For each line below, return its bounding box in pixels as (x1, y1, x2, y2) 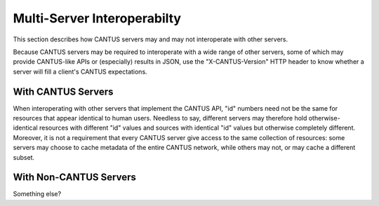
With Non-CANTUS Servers (13, 172, 136, 184)
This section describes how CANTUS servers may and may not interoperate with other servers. (13, 35, 288, 43)
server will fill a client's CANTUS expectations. (13, 67, 147, 76)
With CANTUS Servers (13, 85, 114, 97)
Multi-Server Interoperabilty (13, 11, 182, 26)
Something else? (13, 190, 62, 198)
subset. (13, 153, 35, 161)
